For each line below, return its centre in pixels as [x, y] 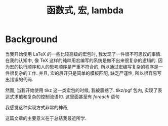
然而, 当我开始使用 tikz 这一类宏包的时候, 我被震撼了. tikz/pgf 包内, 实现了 [81, 90]
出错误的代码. [19, 79]
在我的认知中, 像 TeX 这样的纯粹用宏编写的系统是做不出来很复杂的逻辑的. [81, 60]
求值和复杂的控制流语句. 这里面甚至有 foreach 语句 [67, 97]
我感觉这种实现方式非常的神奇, [37, 107]
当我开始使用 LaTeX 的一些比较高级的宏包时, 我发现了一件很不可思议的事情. [83, 54]
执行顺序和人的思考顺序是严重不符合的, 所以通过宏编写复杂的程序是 [88, 67]
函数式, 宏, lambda [85, 10]
